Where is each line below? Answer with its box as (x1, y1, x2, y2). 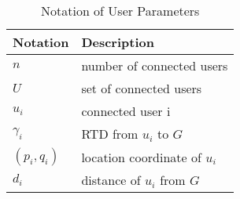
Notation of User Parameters (41, 2, 200, 20)
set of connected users (81, 79, 202, 97)
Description (81, 33, 154, 51)
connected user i (81, 102, 171, 120)
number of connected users (81, 56, 228, 74)
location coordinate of (81, 147, 201, 166)
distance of (81, 171, 141, 189)
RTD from (81, 125, 138, 143)
